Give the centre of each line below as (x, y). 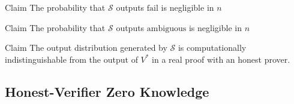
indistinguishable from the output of (71, 59)
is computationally (212, 48)
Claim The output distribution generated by (86, 48)
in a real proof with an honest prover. (221, 59)
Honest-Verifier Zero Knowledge (107, 91)
